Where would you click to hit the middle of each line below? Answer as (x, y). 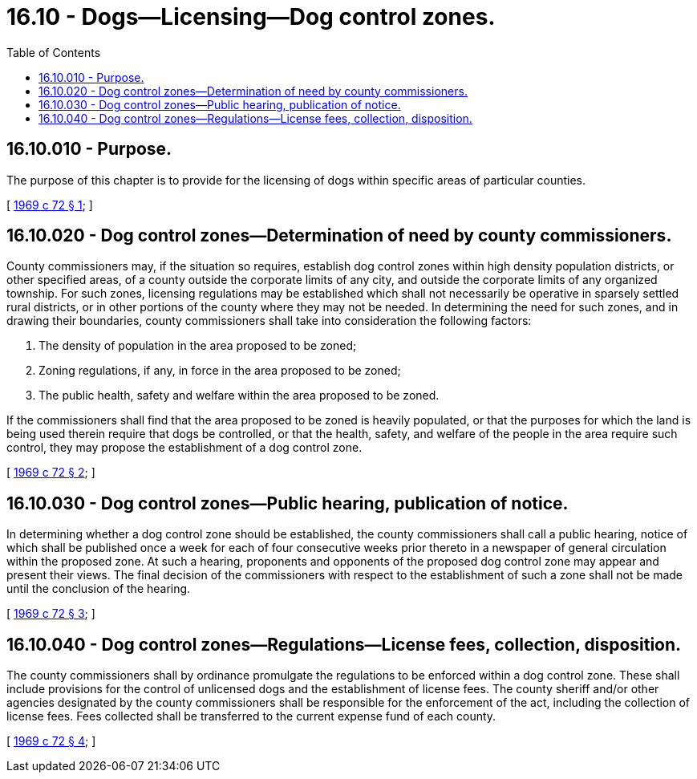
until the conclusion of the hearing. (99, 589)
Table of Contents (54, 52)
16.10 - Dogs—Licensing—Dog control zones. (251, 17)
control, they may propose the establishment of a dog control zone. (184, 448)
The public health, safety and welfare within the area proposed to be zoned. (239, 396)
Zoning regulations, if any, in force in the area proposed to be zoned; (220, 371)
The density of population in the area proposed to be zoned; (198, 346)
